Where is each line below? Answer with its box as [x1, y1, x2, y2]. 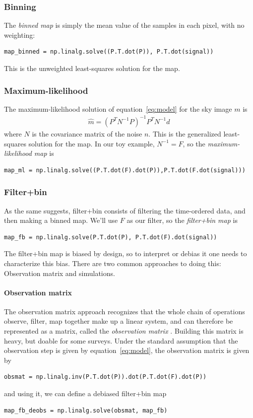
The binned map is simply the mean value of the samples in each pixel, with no [4, 20, 245, 30]
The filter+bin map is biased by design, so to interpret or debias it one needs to [4, 248, 247, 259]
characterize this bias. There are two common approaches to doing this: [4, 258, 221, 268]
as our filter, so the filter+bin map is [126, 215, 238, 225]
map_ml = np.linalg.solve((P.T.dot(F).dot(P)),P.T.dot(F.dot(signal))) [4, 166, 246, 174]
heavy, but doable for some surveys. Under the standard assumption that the [4, 335, 238, 346]
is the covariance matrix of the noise [32, 128, 142, 139]
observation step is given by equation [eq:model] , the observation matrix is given [4, 345, 250, 355]
